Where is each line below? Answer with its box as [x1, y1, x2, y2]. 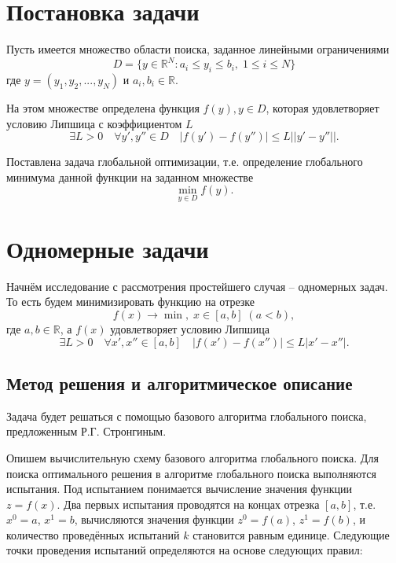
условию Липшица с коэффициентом [6, 115, 182, 131]
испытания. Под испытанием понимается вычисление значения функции [6, 480, 353, 497]
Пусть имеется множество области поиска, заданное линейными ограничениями [6, 41, 390, 57]
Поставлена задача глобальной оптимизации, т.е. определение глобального [6, 153, 363, 170]
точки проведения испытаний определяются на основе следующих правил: [6, 542, 363, 558]
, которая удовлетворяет [266, 100, 379, 116]
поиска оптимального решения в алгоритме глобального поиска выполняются [6, 465, 376, 481]
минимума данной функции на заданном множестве [6, 168, 254, 185]
